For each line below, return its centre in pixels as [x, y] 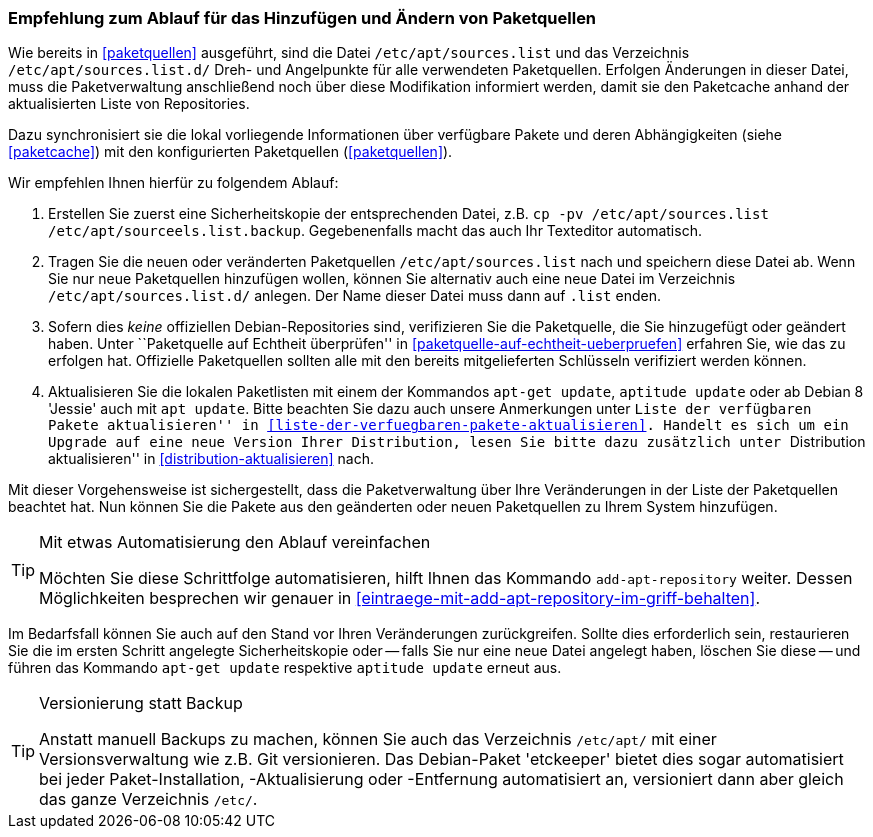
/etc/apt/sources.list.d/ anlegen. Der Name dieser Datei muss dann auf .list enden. [354, 296]
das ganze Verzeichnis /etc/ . [148, 799]
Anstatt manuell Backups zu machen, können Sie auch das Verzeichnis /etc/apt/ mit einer [378, 739]
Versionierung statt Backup [141, 703]
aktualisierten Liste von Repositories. [129, 104]
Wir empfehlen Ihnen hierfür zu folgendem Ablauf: [173, 183]
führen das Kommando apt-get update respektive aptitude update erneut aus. [285, 668]
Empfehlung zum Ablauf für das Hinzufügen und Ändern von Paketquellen [302, 18]
